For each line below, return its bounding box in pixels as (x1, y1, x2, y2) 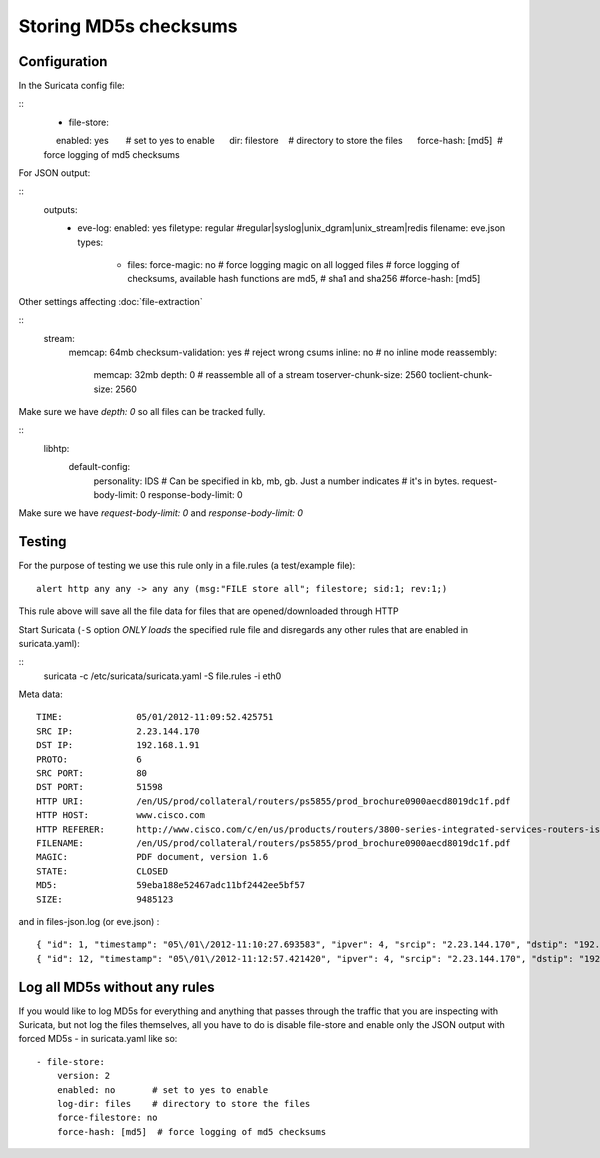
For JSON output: (18, 167, 91, 179)
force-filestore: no (56, 1112, 158, 1124)
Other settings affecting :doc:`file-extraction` (18, 295, 204, 307)
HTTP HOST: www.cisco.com (36, 810, 205, 821)
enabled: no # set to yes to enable (56, 1084, 269, 1095)
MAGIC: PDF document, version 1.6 (36, 851, 269, 863)
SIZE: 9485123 (36, 893, 174, 905)
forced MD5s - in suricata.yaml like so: (18, 1033, 178, 1045)
